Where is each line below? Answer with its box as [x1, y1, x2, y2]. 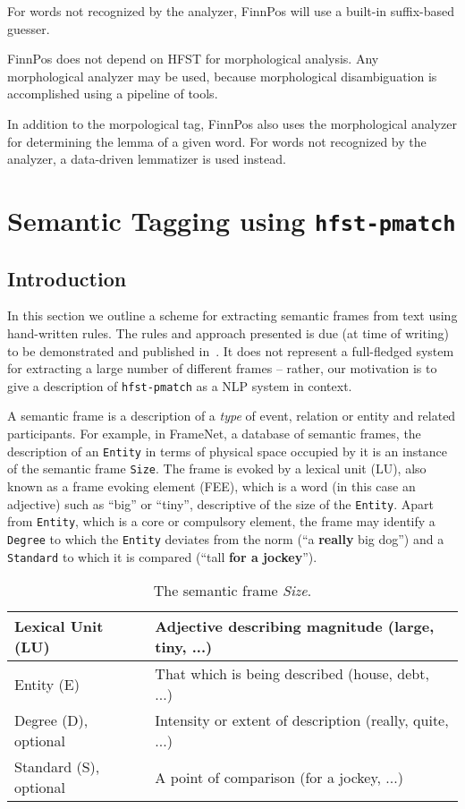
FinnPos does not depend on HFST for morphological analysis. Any [7, 49, 379, 68]
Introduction [7, 264, 127, 292]
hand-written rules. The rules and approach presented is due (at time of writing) [7, 324, 450, 343]
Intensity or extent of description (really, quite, [155, 710, 449, 731]
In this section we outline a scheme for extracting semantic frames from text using [7, 306, 458, 325]
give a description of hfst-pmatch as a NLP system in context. [7, 376, 352, 395]
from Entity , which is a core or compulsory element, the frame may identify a [7, 512, 435, 531]
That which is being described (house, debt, [155, 663, 429, 685]
